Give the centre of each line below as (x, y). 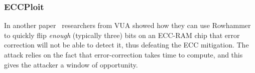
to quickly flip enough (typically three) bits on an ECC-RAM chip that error (122, 35)
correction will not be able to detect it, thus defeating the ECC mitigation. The (126, 45)
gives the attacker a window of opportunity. (71, 64)
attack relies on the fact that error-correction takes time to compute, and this (123, 54)
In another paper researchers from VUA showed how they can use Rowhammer (127, 25)
